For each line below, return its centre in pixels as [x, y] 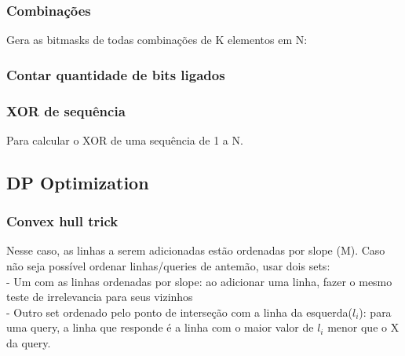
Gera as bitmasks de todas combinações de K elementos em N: [157, 40]
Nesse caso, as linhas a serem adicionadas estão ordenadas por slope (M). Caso [196, 250]
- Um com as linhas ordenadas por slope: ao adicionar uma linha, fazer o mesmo [199, 281]
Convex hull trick [62, 221]
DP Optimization [78, 182]
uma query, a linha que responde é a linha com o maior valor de [160, 327]
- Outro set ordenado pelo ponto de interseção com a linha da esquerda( [179, 312]
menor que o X [363, 327]
